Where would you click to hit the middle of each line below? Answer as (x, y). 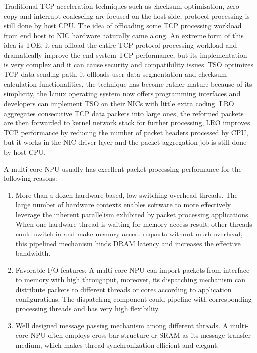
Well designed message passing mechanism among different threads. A (122, 325)
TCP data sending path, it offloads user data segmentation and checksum (116, 74)
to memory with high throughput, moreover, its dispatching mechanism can (130, 279)
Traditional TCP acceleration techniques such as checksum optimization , (114, 6)
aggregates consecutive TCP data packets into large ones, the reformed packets (124, 113)
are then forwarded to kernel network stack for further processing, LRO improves (127, 123)
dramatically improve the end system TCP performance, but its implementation (126, 54)
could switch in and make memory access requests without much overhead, (129, 234)
